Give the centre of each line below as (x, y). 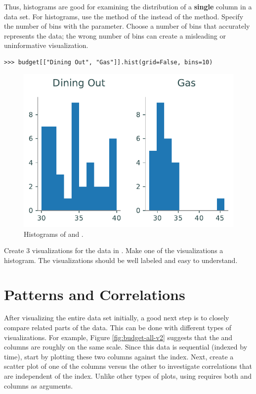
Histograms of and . (54, 234)
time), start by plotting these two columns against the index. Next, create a (119, 356)
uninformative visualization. (46, 45)
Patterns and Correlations (95, 294)
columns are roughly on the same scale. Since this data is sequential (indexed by (126, 347)
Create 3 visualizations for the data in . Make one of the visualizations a (114, 250)
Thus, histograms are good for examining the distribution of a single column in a (128, 6)
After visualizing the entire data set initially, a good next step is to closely (117, 318)
